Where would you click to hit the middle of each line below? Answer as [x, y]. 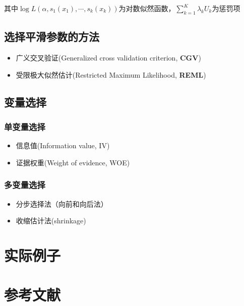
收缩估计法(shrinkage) [51, 221]
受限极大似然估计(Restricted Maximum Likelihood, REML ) [111, 74]
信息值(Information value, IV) [63, 145]
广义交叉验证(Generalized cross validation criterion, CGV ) [108, 57]
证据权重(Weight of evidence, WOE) [73, 162]
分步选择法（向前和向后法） [62, 203]
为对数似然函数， [147, 8]
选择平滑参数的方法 [52, 37]
